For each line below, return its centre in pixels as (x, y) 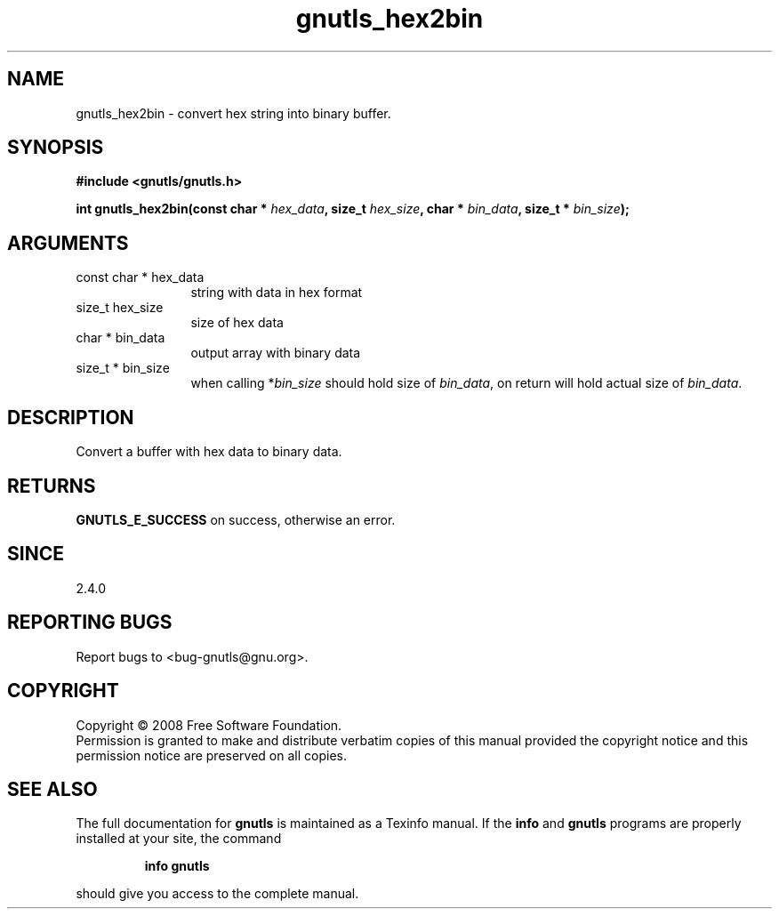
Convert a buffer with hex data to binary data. (209, 452)
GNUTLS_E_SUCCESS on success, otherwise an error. (236, 519)
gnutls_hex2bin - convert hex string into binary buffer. (233, 113)
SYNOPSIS (56, 148)
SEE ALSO (52, 789)
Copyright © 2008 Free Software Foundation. (209, 725)
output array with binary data (276, 353)
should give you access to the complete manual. (217, 894)
